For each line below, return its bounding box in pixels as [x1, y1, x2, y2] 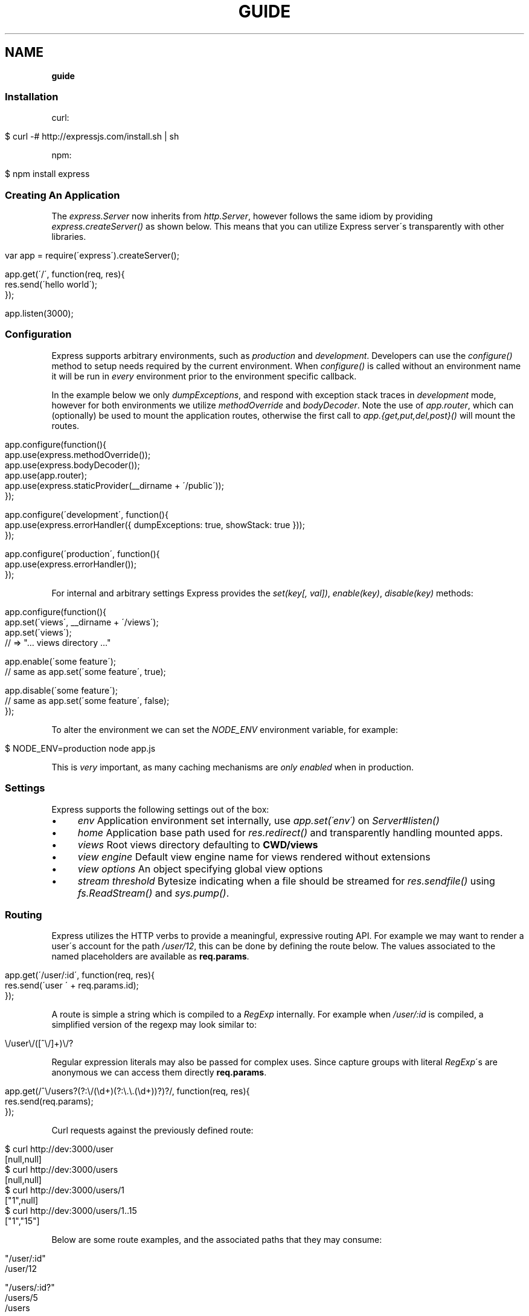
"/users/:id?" [5, 1282, 55, 1293]
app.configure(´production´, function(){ [5, 548, 160, 559]
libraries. [51, 231, 86, 242]
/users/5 [5, 1292, 38, 1303]
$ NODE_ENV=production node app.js [5, 743, 156, 753]
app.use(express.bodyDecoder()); [5, 459, 140, 470]
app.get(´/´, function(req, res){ [5, 269, 125, 280]
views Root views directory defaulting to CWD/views [77, 838, 318, 851]
